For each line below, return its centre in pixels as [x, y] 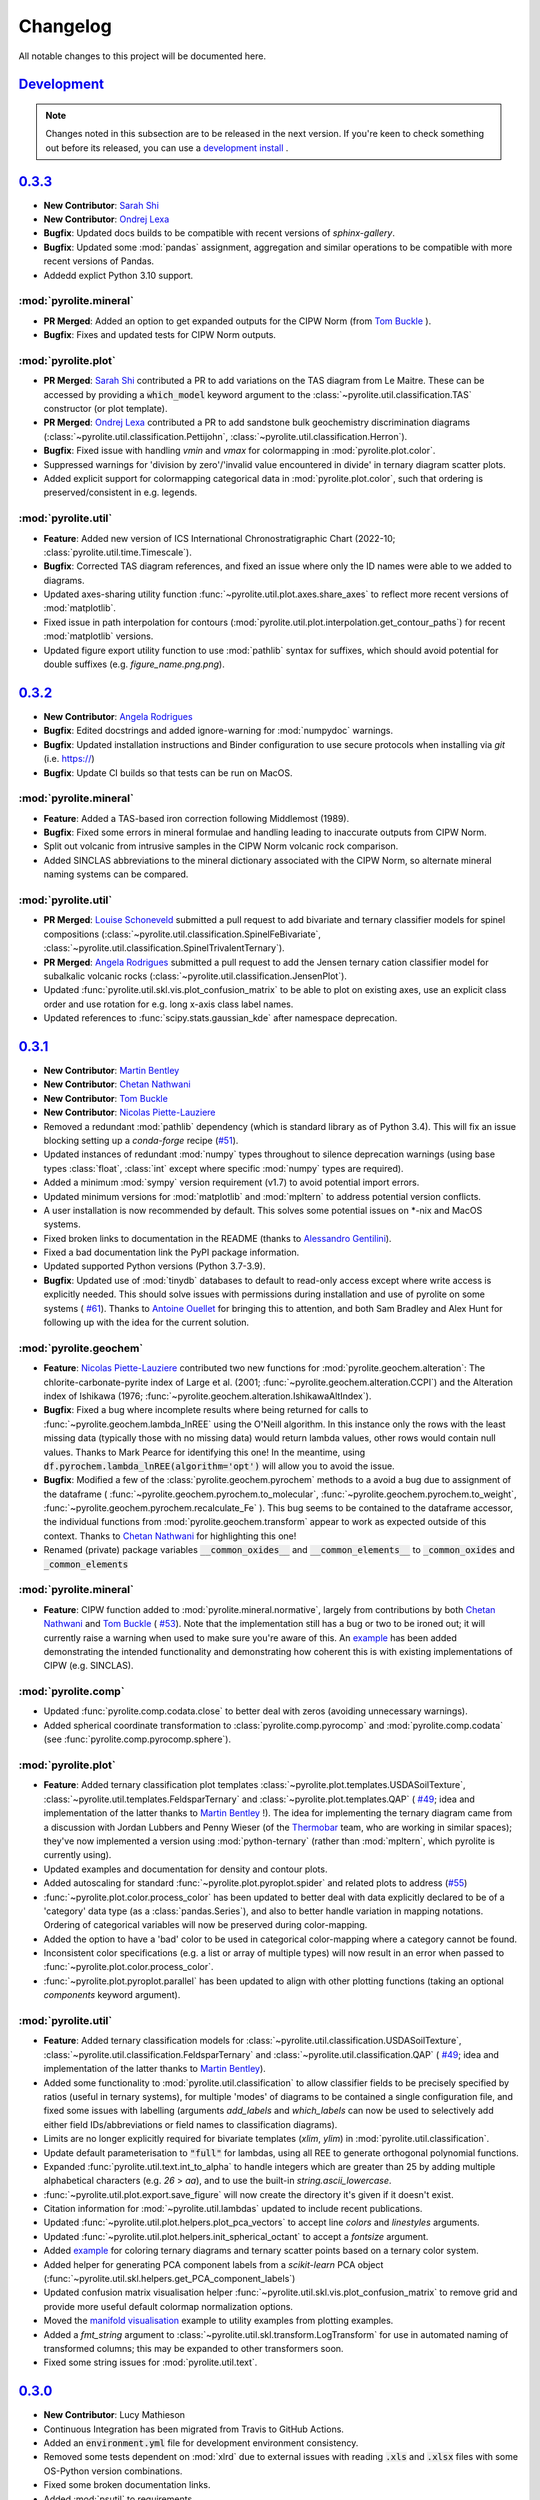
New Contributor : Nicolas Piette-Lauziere [129, 1112]
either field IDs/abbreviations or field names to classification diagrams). [190, 2124]
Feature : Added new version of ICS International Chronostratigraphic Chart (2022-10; [219, 538]
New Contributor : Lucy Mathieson [114, 2415]
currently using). [77, 1855]
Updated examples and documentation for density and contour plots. [185, 1869]
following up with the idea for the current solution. [146, 1322]
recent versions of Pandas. [99, 261]
